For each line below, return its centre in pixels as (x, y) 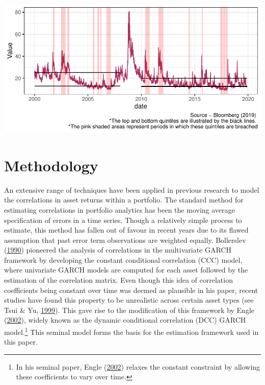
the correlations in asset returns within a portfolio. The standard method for (124, 200)
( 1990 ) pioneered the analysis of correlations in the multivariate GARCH (118, 250)
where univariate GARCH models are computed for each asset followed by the (126, 270)
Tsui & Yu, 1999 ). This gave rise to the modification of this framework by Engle (129, 310)
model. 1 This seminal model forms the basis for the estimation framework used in (131, 331)
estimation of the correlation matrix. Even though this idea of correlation (118, 280)
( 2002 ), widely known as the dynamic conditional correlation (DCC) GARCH (125, 320)
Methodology (51, 165)
